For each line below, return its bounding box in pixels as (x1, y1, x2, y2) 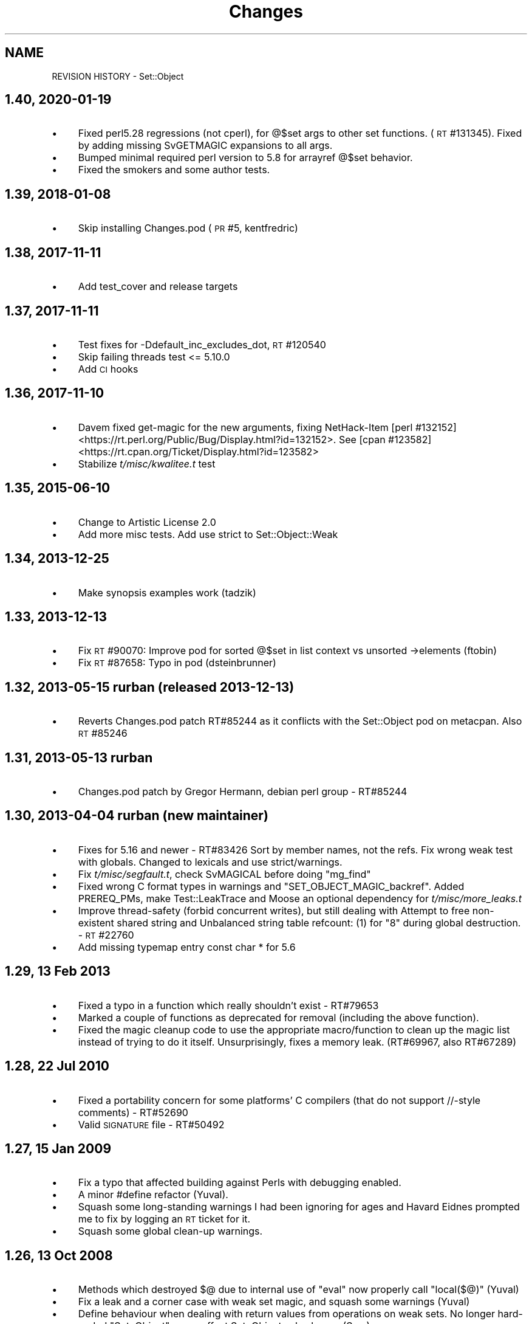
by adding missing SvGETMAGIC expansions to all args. (78, 139, 333, 152)
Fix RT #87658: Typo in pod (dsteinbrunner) (78, 657, 276, 669)
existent (78, 916, 114, 929)
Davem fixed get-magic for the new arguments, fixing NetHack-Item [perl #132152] (78, 421, 457, 433)
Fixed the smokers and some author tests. (78, 164, 270, 176)
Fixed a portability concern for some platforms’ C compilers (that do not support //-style (78, 1094, 481, 1106)
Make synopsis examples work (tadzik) (78, 586, 256, 599)
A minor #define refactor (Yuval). (78, 1188, 228, 1201)
